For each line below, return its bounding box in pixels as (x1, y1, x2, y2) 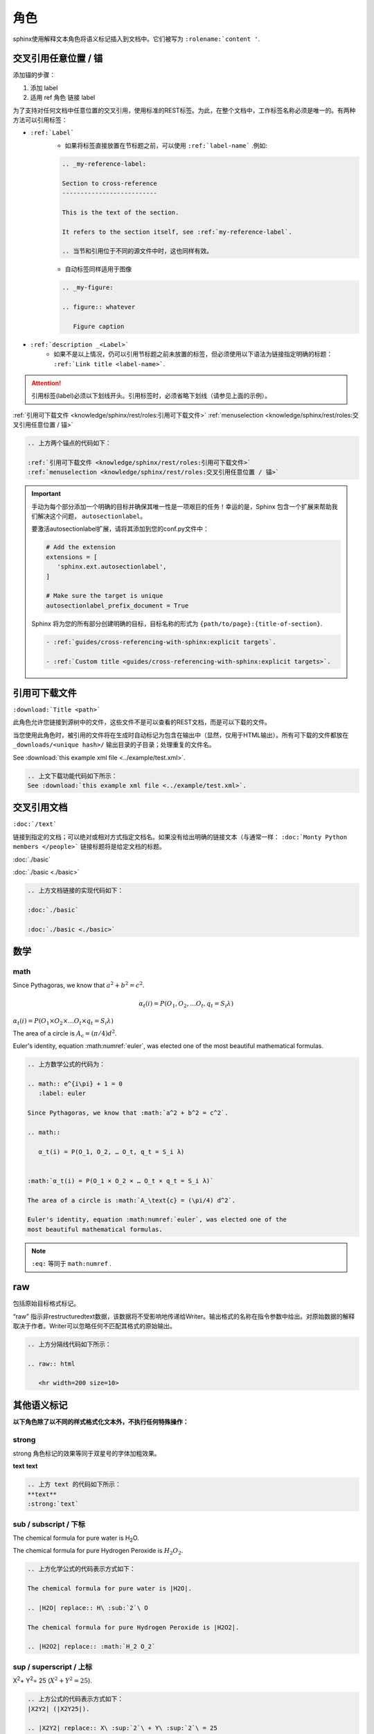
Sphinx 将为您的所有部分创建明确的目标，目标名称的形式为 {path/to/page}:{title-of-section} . (31, 619, 323, 628)
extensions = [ (46, 553, 98, 561)
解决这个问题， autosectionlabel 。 (37, 512, 147, 520)
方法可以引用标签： (12, 116, 68, 124)
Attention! (31, 379, 62, 387)
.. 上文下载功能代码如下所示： (27, 772, 118, 780)
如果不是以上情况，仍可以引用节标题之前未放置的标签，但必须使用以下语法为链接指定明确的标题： (53, 350, 332, 359)
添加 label (30, 83, 58, 92)
